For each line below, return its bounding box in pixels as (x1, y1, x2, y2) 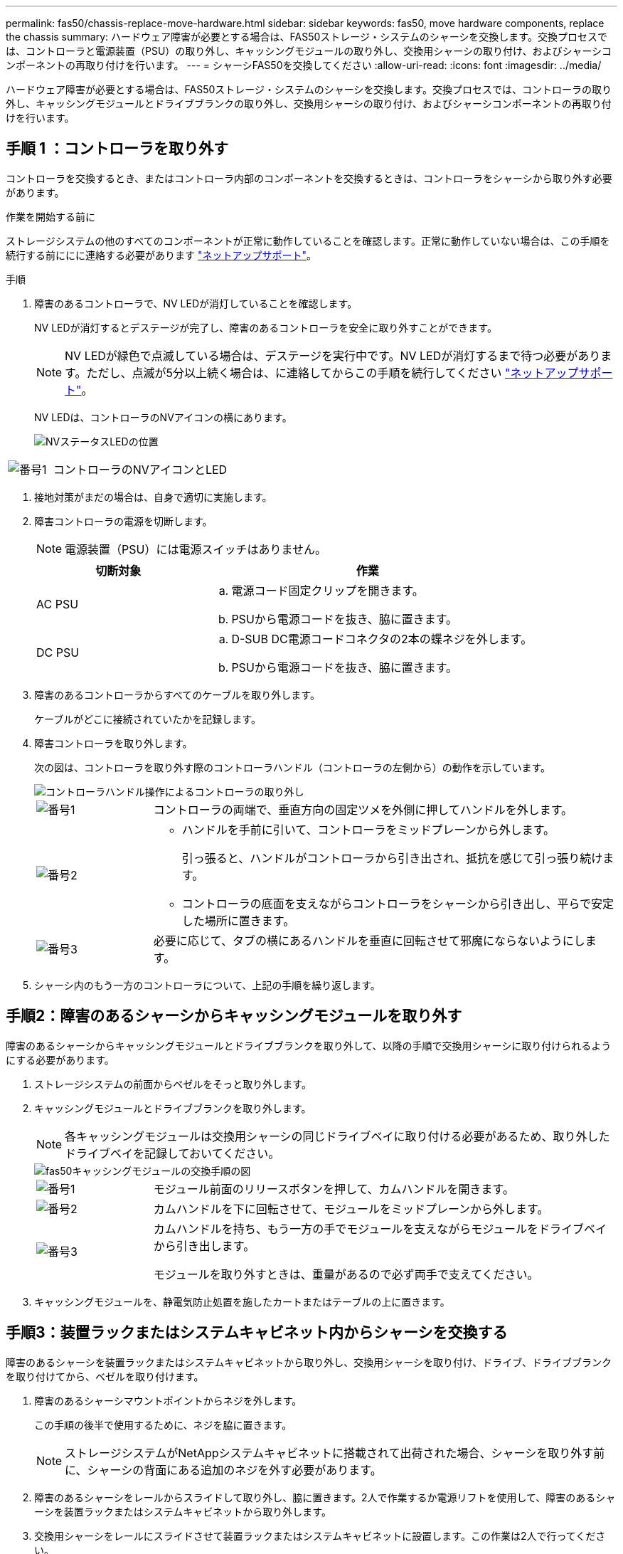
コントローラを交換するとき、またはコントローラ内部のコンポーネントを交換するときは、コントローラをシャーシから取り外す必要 (6, 171, 612, 184)
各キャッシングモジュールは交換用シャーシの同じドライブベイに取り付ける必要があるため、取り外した (65, 1128, 610, 1143)
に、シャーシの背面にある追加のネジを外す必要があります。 (65, 1462, 382, 1477)
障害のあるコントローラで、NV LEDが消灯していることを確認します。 (34, 297, 358, 310)
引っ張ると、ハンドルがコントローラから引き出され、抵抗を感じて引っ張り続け (181, 850, 603, 865)
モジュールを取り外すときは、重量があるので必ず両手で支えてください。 (153, 1267, 539, 1281)
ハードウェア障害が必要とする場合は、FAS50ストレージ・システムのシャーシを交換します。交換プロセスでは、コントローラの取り (6, 83, 612, 95)
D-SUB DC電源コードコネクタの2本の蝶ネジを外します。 (231, 631, 533, 646)
